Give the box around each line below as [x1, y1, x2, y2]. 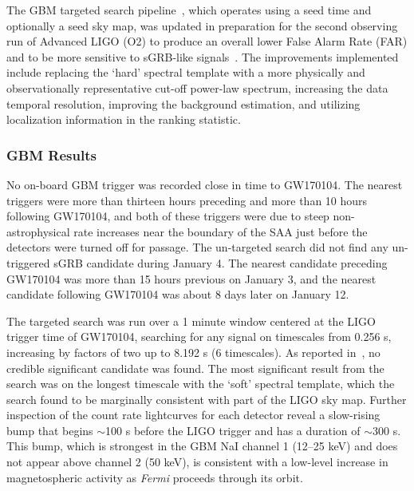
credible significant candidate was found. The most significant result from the [6, 359, 384, 376]
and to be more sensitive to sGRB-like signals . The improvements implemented [6, 48, 399, 65]
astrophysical [6, 223, 70, 240]
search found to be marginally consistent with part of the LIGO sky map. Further [6, 390, 407, 407]
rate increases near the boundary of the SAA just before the [73, 223, 368, 240]
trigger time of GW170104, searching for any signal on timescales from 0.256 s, [6, 328, 392, 345]
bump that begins [6, 422, 93, 438]
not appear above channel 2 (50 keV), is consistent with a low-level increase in [6, 453, 388, 470]
